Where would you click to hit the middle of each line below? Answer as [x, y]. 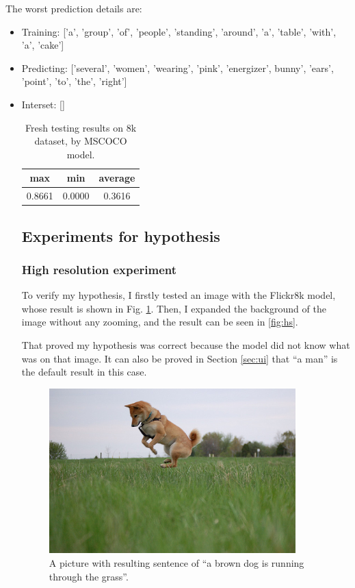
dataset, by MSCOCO [81, 141]
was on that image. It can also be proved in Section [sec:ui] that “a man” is [180, 358]
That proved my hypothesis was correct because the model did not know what [186, 345]
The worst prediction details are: [74, 8]
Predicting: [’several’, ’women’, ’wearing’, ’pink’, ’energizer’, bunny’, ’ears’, [177, 68]
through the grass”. [89, 576]
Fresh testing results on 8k [81, 127]
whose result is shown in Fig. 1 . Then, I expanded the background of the [174, 308]
